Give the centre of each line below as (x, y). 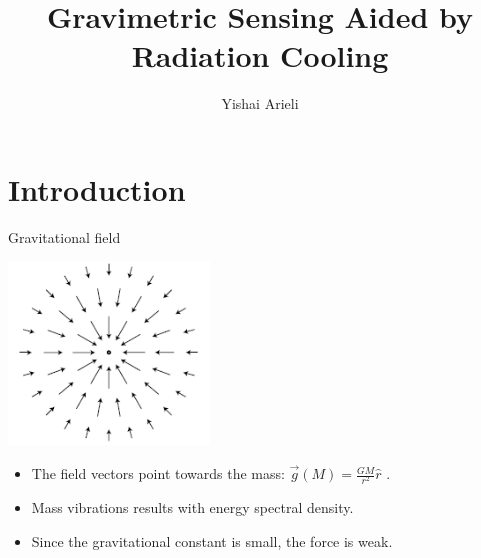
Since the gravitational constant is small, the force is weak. (212, 540)
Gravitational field (64, 236)
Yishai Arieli (260, 103)
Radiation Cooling (260, 55)
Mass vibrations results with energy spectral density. (192, 507)
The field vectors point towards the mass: (158, 473)
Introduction (97, 188)
